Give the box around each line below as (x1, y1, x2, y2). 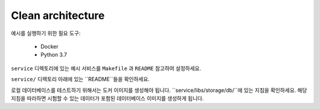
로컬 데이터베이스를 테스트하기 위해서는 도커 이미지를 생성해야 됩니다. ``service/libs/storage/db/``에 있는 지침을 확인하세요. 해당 (11, 86, 308, 94)
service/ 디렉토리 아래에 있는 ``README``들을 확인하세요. (11, 76, 150, 83)
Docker (40, 43, 59, 50)
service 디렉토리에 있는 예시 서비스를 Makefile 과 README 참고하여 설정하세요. (11, 65, 201, 72)
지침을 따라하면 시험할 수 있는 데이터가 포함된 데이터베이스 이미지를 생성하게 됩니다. (11, 95, 204, 102)
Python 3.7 (40, 51, 68, 59)
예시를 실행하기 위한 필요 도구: (11, 30, 81, 37)
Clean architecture (11, 9, 105, 22)
